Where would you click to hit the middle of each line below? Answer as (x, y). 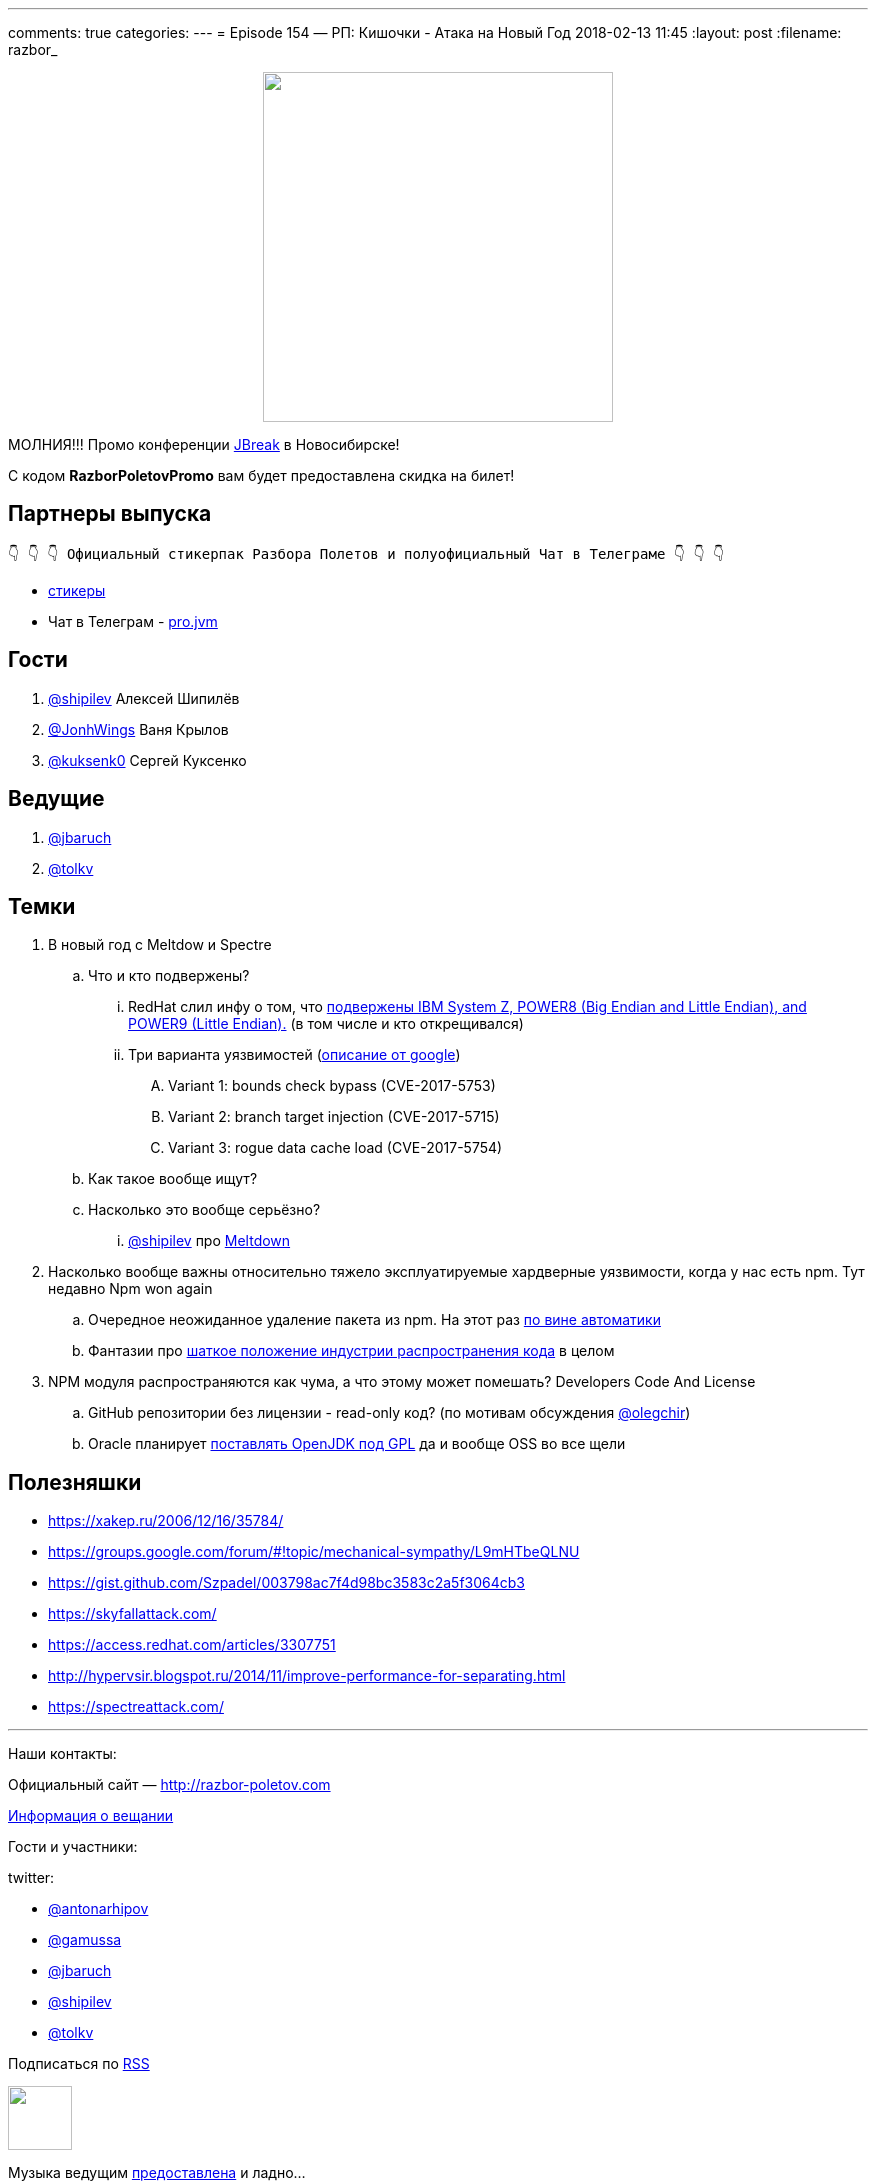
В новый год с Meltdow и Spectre (160, 945)
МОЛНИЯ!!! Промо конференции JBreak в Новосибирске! (204, 444)
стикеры (77, 590)
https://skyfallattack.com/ (132, 1614)
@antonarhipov (98, 1909)
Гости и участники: (73, 1847)
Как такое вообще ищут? (173, 1179)
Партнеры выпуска (110, 514)
